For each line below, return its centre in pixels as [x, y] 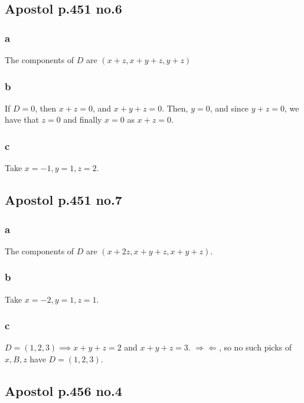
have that [22, 119]
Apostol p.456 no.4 [63, 391]
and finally [83, 119]
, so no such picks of [255, 347]
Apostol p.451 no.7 [63, 200]
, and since [229, 108]
